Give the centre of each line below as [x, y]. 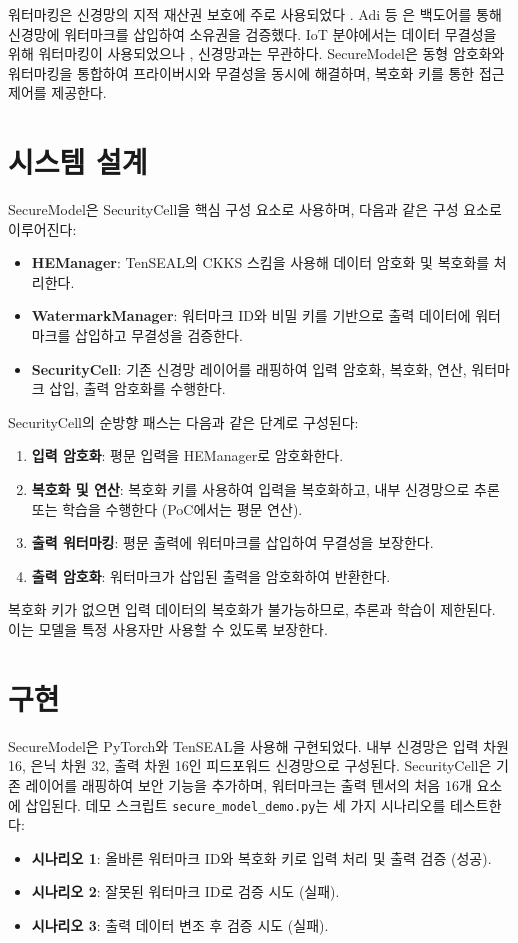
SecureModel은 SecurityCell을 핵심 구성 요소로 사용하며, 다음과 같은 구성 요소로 [255, 209]
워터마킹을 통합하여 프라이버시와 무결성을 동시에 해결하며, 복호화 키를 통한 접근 [256, 72]
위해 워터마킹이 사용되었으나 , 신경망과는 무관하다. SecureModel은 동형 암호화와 [256, 53]
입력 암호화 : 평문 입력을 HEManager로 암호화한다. [187, 455]
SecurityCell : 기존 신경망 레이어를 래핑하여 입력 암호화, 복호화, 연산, [249, 368]
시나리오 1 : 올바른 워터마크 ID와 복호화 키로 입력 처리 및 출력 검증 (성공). [261, 857]
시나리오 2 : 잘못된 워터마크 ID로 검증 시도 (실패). [185, 891]
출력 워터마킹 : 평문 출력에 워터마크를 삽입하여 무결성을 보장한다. [232, 542]
